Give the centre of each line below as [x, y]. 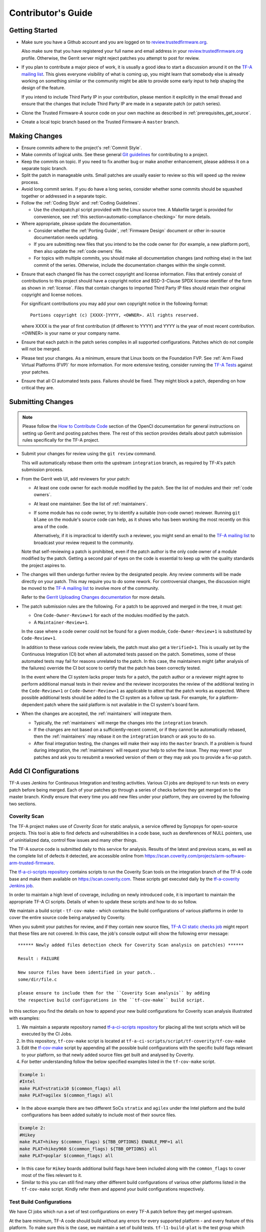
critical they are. [38, 388]
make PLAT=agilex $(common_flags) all [66, 1095]
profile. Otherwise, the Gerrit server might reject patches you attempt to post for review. [111, 58]
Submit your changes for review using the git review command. [89, 454]
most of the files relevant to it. [52, 1175]
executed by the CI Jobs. [47, 1034]
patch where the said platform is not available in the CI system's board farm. [122, 704]
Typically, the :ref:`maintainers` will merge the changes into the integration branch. [121, 722]
